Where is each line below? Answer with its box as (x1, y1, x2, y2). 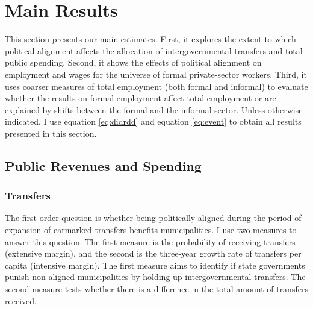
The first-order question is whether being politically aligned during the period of (5, 211, 302, 224)
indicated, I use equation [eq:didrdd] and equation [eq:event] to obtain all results (5, 115, 302, 128)
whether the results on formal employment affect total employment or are (5, 92, 276, 104)
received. (5, 294, 37, 307)
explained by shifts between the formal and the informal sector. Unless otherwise (5, 103, 303, 116)
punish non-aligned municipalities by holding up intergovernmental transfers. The (5, 270, 306, 283)
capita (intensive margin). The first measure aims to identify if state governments (5, 258, 305, 271)
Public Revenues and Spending (5, 156, 202, 175)
